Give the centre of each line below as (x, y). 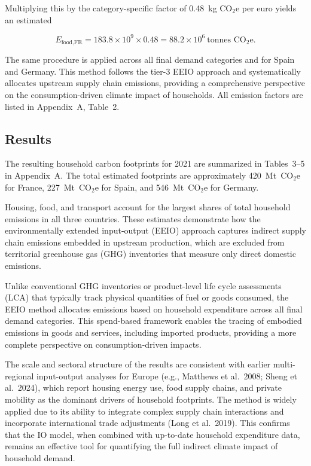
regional (19, 375)
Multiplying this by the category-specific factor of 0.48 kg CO (119, 8)
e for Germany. (231, 187)
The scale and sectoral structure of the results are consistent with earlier (138, 364)
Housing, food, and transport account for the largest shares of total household (148, 207)
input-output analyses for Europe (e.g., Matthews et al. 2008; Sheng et (167, 375)
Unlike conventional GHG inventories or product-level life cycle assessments (143, 285)
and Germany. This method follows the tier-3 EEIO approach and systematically (153, 71)
